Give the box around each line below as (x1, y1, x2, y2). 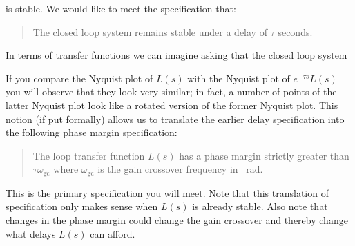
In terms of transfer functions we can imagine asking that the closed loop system (6, 48, 347, 62)
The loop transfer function (32, 148, 145, 162)
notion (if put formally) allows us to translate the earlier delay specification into (6, 111, 345, 126)
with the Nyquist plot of (187, 70, 290, 85)
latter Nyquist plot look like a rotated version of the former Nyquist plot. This (6, 97, 338, 112)
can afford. (90, 226, 135, 240)
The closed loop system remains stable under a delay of (32, 24, 267, 39)
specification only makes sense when (6, 199, 158, 214)
